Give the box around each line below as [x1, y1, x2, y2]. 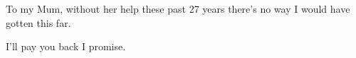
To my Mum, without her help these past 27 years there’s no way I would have [6, 1, 350, 16]
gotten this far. [6, 15, 71, 30]
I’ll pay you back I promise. [6, 39, 126, 54]
